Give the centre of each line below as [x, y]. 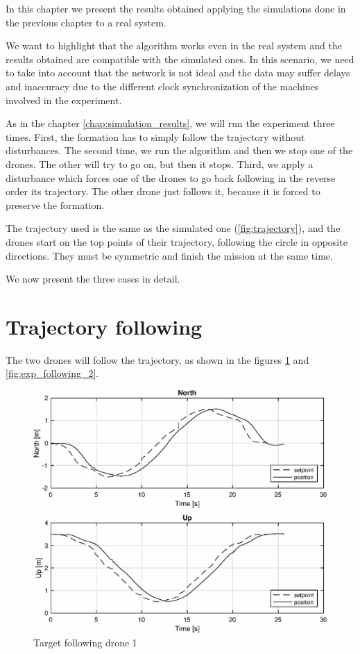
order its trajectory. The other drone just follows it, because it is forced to [163, 191]
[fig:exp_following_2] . [52, 373]
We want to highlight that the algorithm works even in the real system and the [174, 45]
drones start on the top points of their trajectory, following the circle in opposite [177, 241]
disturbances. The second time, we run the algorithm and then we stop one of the [179, 150]
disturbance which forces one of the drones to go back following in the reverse [171, 177]
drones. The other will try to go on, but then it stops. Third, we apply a [160, 163]
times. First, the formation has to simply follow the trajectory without [155, 136]
